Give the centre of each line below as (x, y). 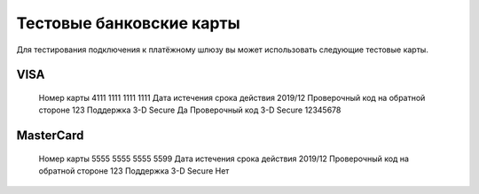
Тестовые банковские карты (128, 23)
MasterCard (50, 136)
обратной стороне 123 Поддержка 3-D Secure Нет (134, 171)
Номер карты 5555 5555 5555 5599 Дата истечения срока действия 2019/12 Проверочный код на (224, 159)
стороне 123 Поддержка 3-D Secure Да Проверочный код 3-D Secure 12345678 (190, 110)
